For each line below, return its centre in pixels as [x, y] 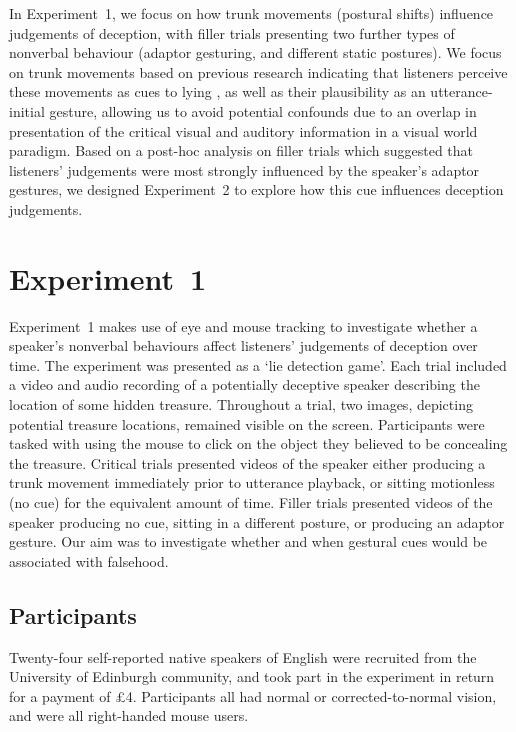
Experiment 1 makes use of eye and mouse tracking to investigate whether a [243, 325]
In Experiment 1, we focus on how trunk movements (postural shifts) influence [251, 13]
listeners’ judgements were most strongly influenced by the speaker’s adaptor [244, 169]
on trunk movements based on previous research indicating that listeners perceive [258, 71]
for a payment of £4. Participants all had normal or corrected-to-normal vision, [253, 695]
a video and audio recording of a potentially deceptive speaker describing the [244, 384]
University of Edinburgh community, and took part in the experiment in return [252, 676]
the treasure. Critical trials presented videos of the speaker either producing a [247, 462]
